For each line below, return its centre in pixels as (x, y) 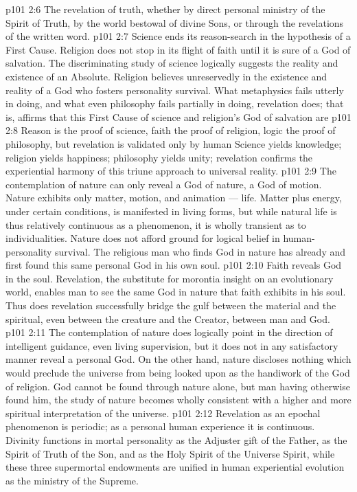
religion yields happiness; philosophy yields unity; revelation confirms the (159, 157)
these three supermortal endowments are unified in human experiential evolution (175, 467)
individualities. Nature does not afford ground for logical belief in (143, 238)
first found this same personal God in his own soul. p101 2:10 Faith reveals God (174, 265)
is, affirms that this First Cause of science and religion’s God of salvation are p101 (178, 116)
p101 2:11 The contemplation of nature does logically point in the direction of (169, 332)
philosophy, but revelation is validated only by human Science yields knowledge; (174, 143)
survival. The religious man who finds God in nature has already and (200, 251)
